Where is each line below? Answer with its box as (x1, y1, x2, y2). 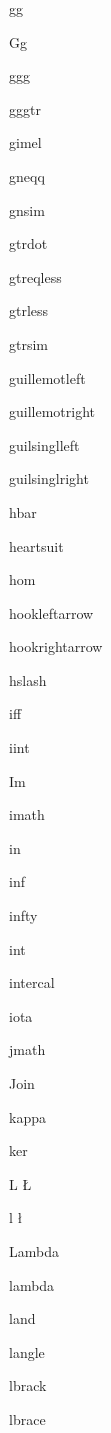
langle (9, 1341, 45, 1362)
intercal (9, 972, 55, 993)
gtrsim (9, 333, 49, 354)
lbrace (9, 1408, 46, 1429)
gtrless (9, 300, 49, 321)
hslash (9, 669, 47, 690)
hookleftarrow (9, 602, 94, 623)
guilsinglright (9, 468, 89, 489)
